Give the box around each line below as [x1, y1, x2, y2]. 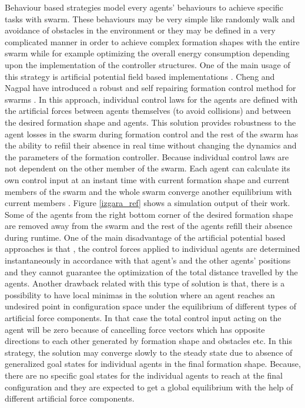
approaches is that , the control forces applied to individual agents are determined [5, 242, 300, 255]
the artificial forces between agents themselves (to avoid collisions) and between [5, 104, 291, 117]
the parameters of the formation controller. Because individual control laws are [5, 150, 289, 163]
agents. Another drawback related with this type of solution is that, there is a [5, 277, 285, 289]
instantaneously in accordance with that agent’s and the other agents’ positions [5, 254, 291, 267]
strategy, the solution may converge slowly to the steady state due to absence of [5, 346, 293, 358]
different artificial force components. [5, 392, 135, 404]
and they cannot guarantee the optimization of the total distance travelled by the [5, 265, 298, 278]
